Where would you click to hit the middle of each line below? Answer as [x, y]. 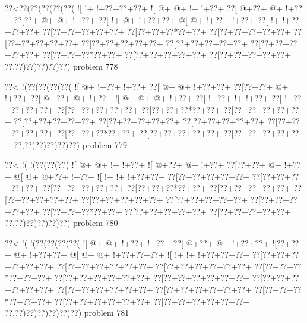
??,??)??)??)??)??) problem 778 [61, 66]
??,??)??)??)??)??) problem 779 [71, 144]
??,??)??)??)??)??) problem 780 [61, 223]
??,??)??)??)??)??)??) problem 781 [67, 313]
